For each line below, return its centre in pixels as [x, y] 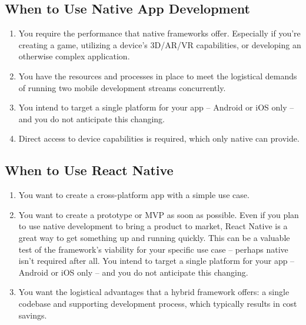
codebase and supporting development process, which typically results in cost [158, 303]
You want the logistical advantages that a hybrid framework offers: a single [154, 292]
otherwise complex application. [74, 56]
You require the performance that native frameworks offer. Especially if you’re [159, 33]
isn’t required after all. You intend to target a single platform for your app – [157, 261]
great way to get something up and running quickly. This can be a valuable [154, 237]
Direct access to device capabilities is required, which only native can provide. [159, 138]
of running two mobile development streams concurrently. [122, 87]
